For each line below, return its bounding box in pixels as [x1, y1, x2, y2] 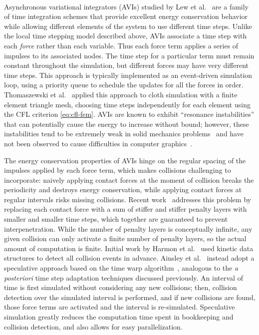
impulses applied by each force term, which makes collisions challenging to [4, 165, 231, 175]
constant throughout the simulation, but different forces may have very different [4, 60, 249, 70]
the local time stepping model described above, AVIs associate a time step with [4, 30, 247, 41]
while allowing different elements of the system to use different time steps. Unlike [4, 20, 253, 31]
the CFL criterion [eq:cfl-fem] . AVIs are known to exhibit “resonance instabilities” [4, 109, 255, 119]
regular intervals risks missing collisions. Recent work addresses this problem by [4, 194, 252, 204]
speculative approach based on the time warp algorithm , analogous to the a [4, 263, 239, 273]
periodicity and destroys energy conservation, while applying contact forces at [4, 184, 242, 195]
